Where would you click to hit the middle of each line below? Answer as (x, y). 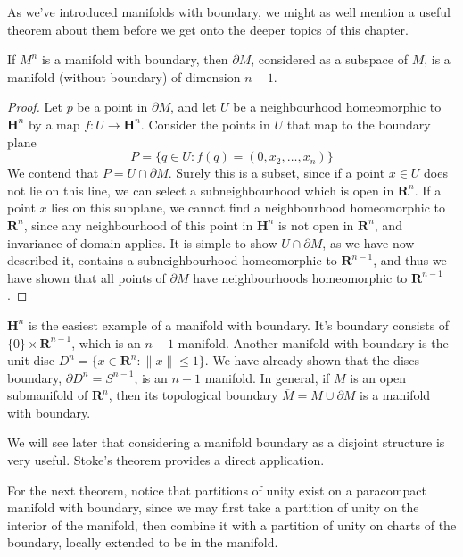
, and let (194, 107)
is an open (378, 377)
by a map (54, 124)
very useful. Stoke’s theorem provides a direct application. (166, 460)
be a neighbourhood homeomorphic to (337, 107)
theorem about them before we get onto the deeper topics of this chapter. (208, 29)
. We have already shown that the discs (312, 360)
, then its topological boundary (193, 395)
